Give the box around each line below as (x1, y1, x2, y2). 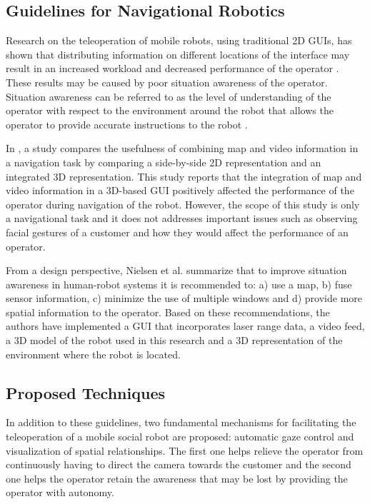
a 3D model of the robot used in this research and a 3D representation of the (6, 333, 343, 348)
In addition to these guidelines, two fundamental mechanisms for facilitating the (6, 415, 356, 430)
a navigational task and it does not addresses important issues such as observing (6, 211, 358, 226)
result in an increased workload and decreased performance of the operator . (6, 61, 339, 76)
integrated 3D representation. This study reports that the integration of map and (6, 168, 362, 183)
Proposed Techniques (6, 381, 165, 403)
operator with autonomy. (6, 485, 114, 500)
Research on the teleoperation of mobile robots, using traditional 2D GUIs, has (6, 33, 352, 48)
